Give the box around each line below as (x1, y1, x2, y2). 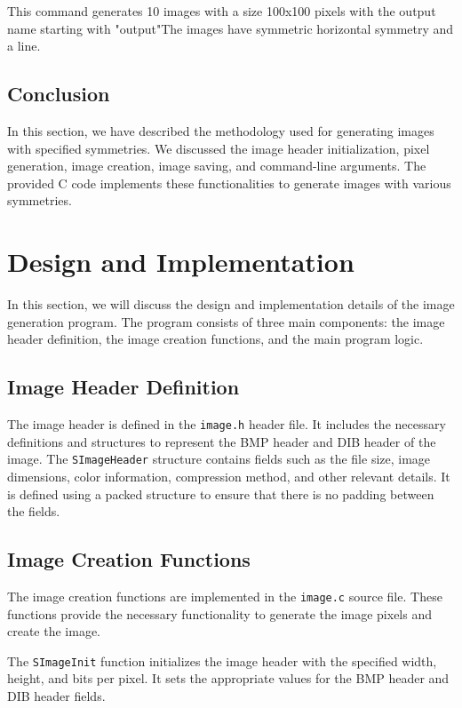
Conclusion (7, 80, 110, 107)
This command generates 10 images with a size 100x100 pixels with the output (7, 2, 436, 20)
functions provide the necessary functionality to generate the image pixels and (7, 604, 432, 623)
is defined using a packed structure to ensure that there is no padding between (7, 484, 434, 503)
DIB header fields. (7, 687, 106, 705)
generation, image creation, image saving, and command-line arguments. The (7, 156, 426, 175)
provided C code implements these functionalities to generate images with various (7, 173, 451, 192)
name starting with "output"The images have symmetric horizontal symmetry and (7, 19, 454, 37)
